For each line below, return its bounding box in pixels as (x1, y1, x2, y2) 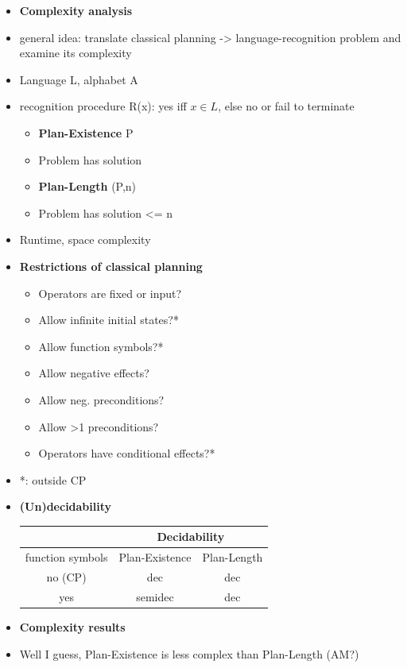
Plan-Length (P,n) (38, 178, 137, 195)
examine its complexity (19, 44, 132, 61)
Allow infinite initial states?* (38, 311, 179, 328)
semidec (136, 588, 174, 604)
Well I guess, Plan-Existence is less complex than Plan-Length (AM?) (19, 645, 359, 662)
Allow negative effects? (38, 365, 149, 381)
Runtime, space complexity (19, 231, 151, 248)
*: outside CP (19, 471, 87, 488)
